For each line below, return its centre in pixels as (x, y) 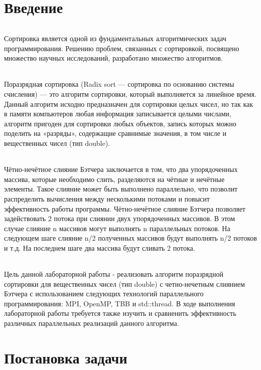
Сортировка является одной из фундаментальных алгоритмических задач (115, 38)
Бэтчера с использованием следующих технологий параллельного (104, 294)
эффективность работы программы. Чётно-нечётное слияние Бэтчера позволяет (125, 208)
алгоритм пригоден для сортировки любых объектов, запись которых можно (120, 123)
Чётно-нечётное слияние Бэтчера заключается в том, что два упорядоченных (121, 169)
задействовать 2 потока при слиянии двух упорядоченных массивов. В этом (120, 218)
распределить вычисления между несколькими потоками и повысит (107, 198)
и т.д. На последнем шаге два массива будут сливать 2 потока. (100, 247)
